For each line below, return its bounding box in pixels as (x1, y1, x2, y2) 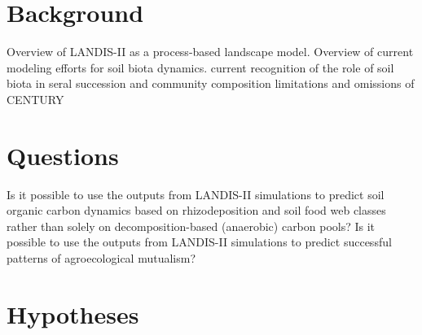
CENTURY (7, 90, 64, 107)
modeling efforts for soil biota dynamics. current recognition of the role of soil (7, 59, 394, 76)
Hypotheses (7, 297, 139, 330)
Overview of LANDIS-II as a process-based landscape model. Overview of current (7, 43, 414, 60)
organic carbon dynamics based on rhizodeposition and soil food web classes (7, 202, 386, 219)
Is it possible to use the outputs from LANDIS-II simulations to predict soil (7, 185, 385, 202)
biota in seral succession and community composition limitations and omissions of (7, 75, 415, 92)
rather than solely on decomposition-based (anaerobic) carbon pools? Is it (7, 217, 376, 234)
